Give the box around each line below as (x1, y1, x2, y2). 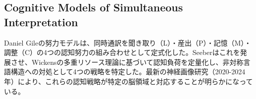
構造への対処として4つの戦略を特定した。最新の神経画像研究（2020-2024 (10, 66, 246, 77)
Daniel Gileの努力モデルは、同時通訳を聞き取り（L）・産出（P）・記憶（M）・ (4, 37, 252, 48)
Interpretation (4, 14, 78, 29)
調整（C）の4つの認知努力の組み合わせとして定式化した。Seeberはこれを (4, 47, 240, 57)
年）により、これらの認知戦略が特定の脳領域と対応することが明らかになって (4, 76, 253, 86)
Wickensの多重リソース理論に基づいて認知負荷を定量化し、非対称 (31, 56, 244, 67)
